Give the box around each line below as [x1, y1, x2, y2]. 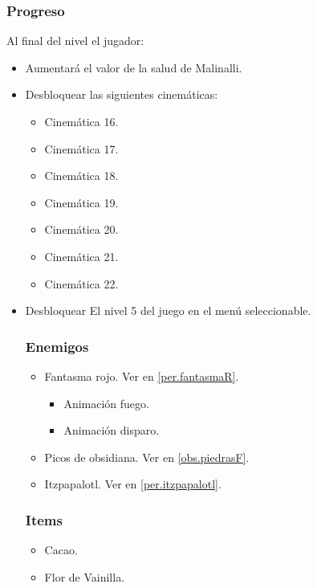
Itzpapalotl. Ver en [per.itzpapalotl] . [44, 476, 221, 492]
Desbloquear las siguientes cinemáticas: [25, 86, 218, 103]
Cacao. [44, 541, 78, 558]
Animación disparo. [63, 422, 160, 439]
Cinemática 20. [44, 221, 119, 238]
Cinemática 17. [44, 140, 119, 157]
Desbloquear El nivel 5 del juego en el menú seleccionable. [25, 302, 311, 319]
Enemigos [25, 336, 89, 356]
